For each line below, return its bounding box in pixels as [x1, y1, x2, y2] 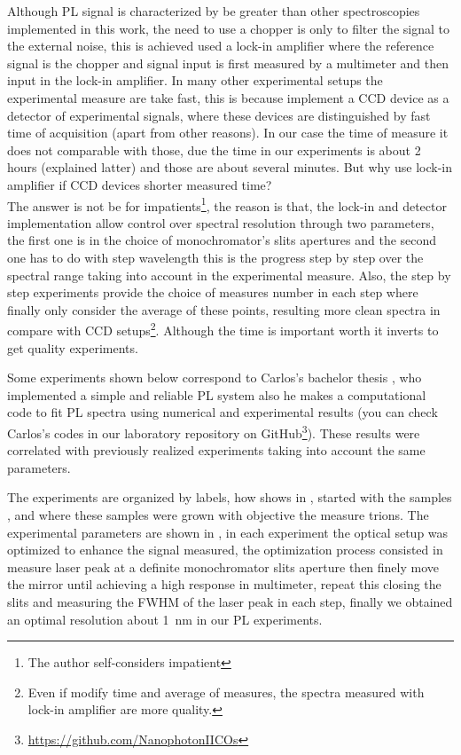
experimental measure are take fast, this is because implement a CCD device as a [7, 88, 449, 106]
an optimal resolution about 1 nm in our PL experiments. [7, 610, 323, 628]
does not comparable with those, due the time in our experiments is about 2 [7, 140, 421, 159]
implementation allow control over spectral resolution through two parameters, [7, 213, 434, 232]
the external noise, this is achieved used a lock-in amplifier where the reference [7, 36, 434, 55]
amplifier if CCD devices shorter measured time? [7, 175, 272, 193]
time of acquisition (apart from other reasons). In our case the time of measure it [7, 123, 449, 142]
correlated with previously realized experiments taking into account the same [7, 441, 426, 460]
